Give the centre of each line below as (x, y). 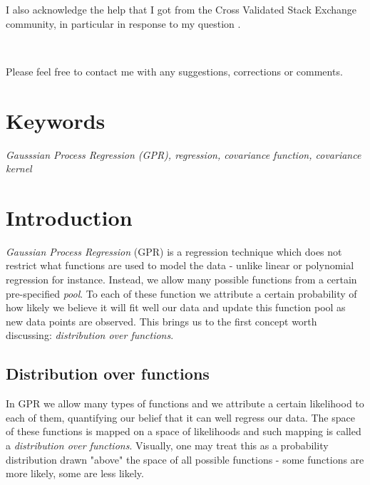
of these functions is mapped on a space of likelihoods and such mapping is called (184, 431)
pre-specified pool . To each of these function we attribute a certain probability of (181, 293)
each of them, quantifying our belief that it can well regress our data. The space (180, 417)
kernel (19, 168)
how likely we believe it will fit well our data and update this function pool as (176, 307)
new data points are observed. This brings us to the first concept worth (161, 321)
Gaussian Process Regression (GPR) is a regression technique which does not (174, 251)
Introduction (69, 217)
